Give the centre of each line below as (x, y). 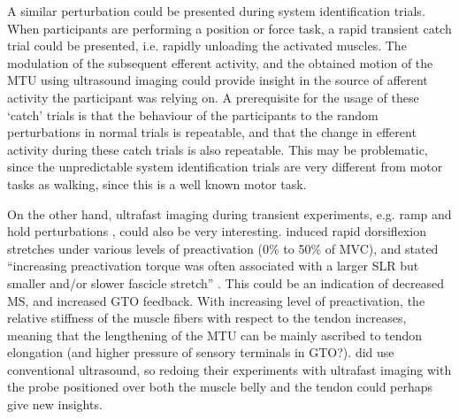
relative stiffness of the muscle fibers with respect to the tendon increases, (207, 318)
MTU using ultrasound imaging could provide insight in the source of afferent (218, 80)
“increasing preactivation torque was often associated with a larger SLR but (213, 266)
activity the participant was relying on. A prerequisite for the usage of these (213, 97)
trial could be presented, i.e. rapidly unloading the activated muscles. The (207, 46)
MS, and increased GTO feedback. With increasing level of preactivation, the (216, 300)
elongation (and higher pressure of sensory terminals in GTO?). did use (201, 352)
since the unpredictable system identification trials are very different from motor (225, 167)
